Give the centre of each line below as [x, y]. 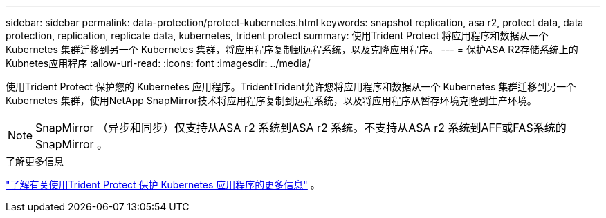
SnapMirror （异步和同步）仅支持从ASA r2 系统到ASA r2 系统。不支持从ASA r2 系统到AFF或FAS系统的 [301, 128]
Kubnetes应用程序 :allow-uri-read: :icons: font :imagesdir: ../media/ [158, 63]
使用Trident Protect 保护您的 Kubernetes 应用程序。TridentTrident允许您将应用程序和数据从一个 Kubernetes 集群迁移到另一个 [291, 87]
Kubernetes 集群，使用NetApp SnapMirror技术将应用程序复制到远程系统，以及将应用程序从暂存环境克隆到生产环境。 [271, 100]
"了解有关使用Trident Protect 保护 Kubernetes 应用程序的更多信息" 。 [163, 185]
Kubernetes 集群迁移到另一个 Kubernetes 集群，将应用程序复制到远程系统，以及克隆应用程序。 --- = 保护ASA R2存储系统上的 [292, 49]
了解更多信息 [35, 161]
